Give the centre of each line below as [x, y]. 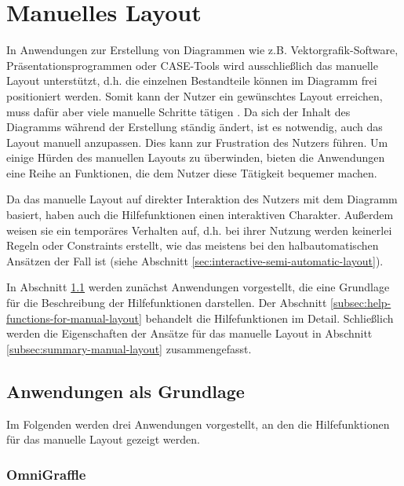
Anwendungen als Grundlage [126, 391]
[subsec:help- [361, 303]
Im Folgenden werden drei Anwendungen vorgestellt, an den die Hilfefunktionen [198, 424]
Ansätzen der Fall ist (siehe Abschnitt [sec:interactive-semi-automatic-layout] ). [195, 260]
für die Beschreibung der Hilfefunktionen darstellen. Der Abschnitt [167, 303]
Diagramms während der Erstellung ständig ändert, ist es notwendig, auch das [195, 127]
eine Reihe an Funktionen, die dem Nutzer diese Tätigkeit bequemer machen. [192, 172]
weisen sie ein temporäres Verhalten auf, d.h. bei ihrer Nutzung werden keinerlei [199, 230]
